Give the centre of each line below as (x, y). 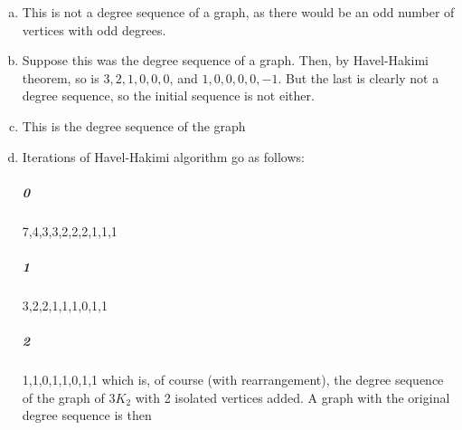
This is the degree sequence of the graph (134, 125)
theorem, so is (61, 77)
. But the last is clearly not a (358, 77)
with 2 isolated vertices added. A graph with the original (292, 397)
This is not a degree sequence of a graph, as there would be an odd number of (238, 12)
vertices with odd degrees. (94, 29)
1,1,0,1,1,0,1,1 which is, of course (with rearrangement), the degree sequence (233, 380)
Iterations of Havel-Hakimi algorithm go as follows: (163, 156)
